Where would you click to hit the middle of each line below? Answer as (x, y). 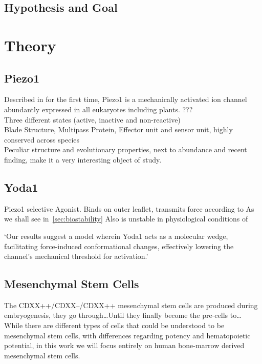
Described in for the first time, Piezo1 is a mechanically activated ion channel (126, 99)
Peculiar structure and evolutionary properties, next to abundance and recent (126, 149)
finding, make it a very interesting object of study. (83, 159)
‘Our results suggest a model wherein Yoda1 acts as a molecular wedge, (116, 236)
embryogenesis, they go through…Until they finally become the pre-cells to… (123, 315)
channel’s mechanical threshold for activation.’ (76, 256)
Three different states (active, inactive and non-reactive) (92, 119)
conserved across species (42, 139)
